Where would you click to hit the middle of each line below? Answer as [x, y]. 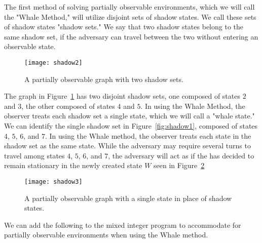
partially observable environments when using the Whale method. [106, 235]
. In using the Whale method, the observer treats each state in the [148, 135]
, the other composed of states [68, 106]
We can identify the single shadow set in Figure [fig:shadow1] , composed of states [131, 126]
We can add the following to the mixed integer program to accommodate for [123, 225]
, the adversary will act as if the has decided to [181, 155]
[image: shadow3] [53, 181]
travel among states [34, 155]
